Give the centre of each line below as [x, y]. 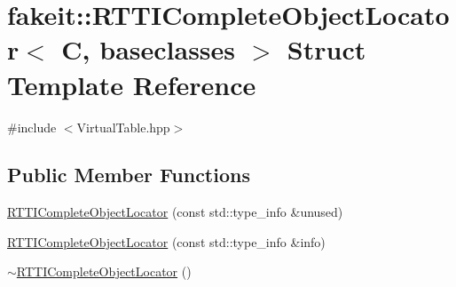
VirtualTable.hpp [123, 127]
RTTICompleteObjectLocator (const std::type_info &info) [166, 241]
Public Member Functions [129, 175]
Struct [326, 49]
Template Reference [132, 84]
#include [32, 127]
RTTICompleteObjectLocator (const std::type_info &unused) [175, 212]
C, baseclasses [149, 49]
